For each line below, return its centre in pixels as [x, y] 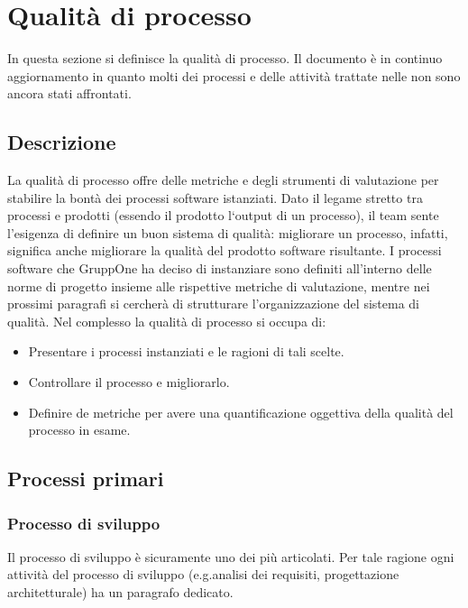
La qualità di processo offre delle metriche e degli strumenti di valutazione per [223, 180]
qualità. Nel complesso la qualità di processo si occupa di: [167, 321]
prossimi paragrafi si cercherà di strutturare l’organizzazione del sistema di [213, 304]
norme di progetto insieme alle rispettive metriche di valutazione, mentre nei [219, 286]
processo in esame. [79, 430]
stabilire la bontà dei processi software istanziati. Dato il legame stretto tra [215, 197]
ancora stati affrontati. [69, 93]
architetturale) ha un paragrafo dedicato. [120, 592]
